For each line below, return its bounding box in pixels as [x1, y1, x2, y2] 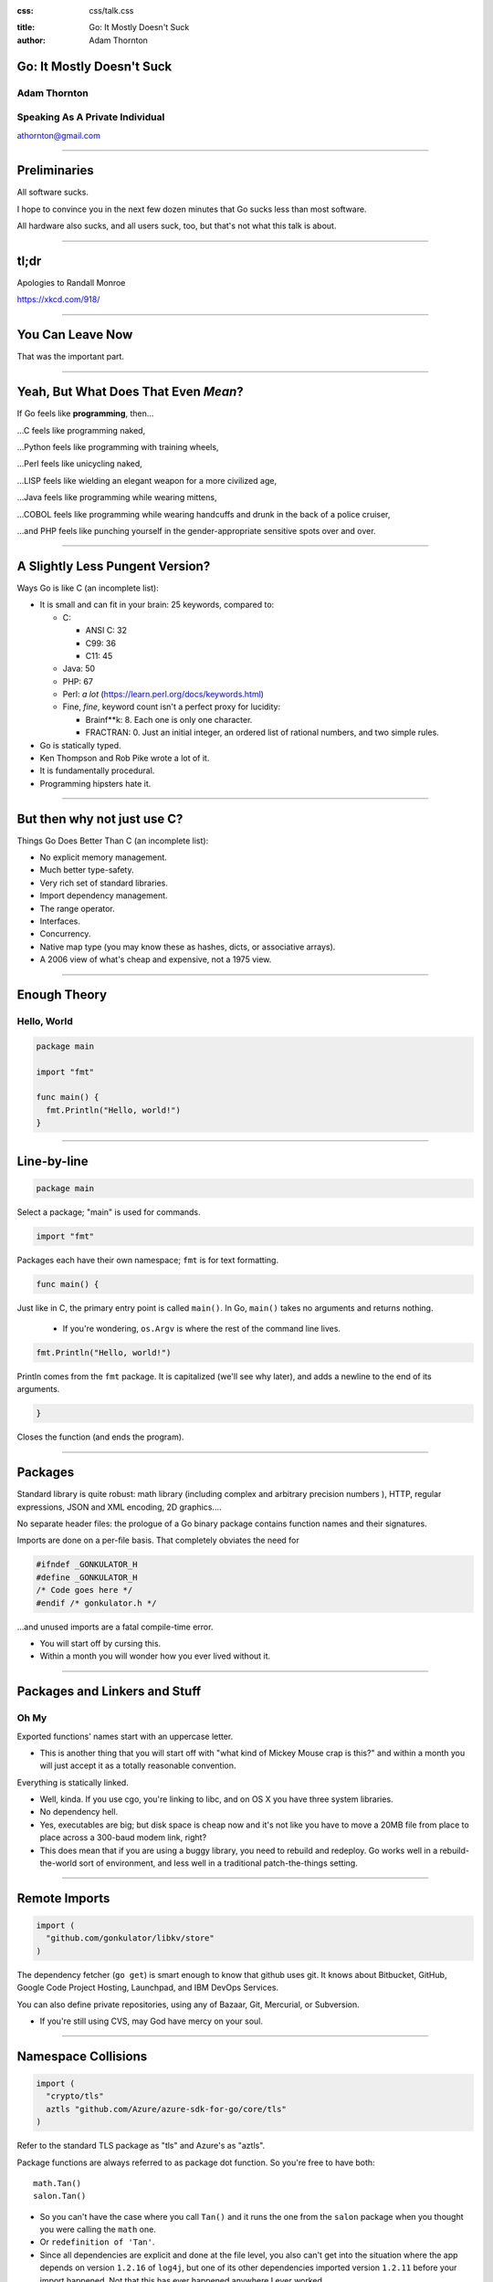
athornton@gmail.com [16, 130, 100, 141]
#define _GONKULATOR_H [36, 1572, 138, 1583]
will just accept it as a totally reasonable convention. [39, 1760, 236, 1771]
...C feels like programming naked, [16, 424, 146, 435]
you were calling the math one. [39, 2224, 157, 2235]
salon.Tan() [33, 2191, 87, 2202]
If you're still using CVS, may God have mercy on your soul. [39, 2015, 264, 2026]
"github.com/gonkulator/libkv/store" [46, 1933, 215, 1943]
